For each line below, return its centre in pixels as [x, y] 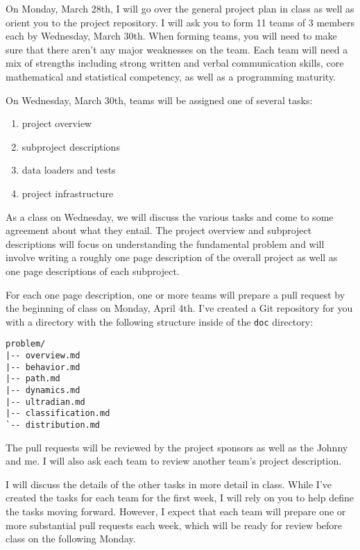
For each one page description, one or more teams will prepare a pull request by [175, 294]
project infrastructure [68, 193]
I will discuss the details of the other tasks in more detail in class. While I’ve [169, 484]
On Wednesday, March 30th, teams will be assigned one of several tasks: [159, 100]
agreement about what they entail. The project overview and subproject [159, 230]
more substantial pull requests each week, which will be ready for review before [174, 525]
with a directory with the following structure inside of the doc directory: [160, 321]
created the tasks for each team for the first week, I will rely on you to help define [180, 498]
